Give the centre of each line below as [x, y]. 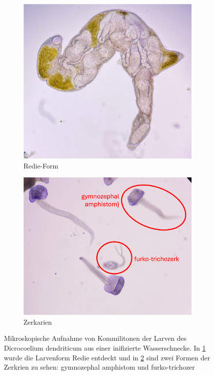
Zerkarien [38, 322]
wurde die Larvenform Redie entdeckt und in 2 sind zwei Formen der [107, 357]
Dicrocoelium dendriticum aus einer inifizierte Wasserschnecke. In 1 [105, 347]
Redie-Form [41, 165]
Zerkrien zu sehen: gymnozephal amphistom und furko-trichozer [99, 367]
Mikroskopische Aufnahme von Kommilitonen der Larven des [95, 338]
